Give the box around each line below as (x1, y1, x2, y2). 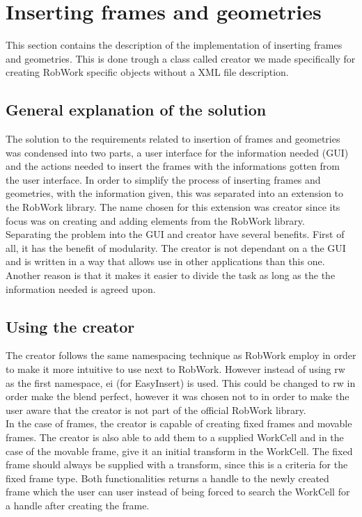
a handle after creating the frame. (6, 498, 150, 512)
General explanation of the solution (6, 99, 267, 120)
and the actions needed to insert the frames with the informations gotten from (6, 159, 340, 173)
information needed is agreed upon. (6, 281, 156, 296)
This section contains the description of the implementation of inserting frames (6, 38, 343, 52)
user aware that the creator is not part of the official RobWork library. (6, 402, 306, 417)
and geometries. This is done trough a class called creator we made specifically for (6, 51, 356, 65)
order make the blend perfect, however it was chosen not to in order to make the (6, 389, 349, 404)
